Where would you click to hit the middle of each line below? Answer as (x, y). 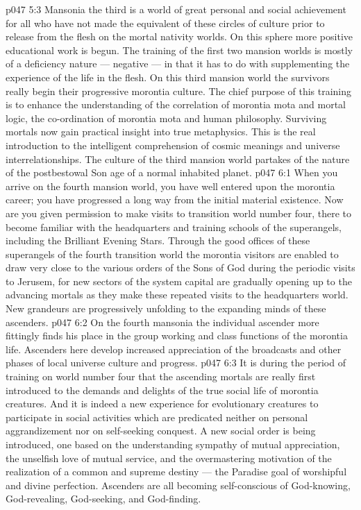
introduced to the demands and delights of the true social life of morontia (162, 390)
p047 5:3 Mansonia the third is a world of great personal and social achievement (176, 9)
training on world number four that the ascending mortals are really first (161, 376)
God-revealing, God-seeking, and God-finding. (103, 499)
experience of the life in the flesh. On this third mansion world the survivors (168, 77)
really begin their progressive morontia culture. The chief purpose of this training (179, 91)
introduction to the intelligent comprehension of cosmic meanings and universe (173, 145)
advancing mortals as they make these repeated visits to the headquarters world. (177, 295)
